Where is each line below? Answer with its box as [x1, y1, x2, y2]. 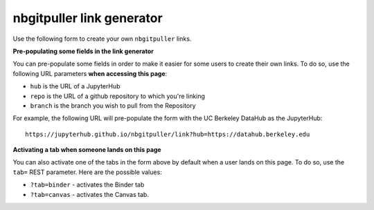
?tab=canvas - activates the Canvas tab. [30, 190, 149, 198]
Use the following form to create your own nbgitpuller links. [12, 35, 192, 43]
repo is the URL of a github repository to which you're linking [30, 92, 206, 100]
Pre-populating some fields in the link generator [12, 47, 154, 55]
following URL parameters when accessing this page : [12, 69, 168, 77]
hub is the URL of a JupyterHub [30, 82, 121, 90]
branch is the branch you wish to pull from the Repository [30, 101, 197, 110]
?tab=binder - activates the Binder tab [30, 180, 145, 189]
